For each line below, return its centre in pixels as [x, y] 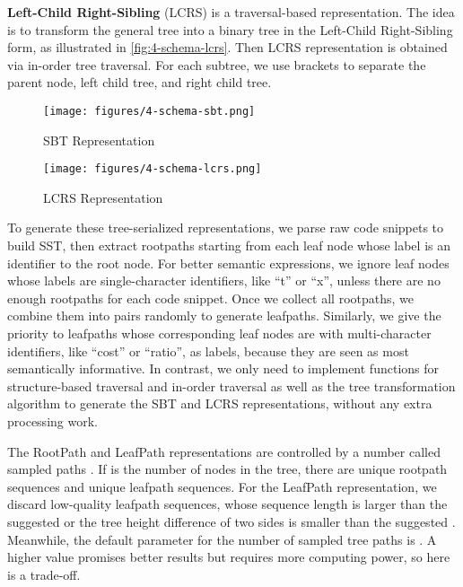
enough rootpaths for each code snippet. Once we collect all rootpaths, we [210, 298]
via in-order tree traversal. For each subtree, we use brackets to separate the [217, 64]
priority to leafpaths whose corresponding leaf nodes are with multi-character [219, 333]
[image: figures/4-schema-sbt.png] [149, 111]
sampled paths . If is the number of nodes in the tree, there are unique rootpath [227, 469]
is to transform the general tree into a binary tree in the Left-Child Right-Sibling [230, 29]
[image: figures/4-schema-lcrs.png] [153, 169]
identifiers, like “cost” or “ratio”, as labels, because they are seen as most [208, 350]
